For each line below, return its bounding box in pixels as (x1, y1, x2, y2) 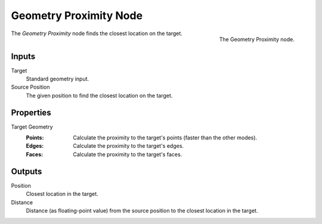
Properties (11, 107, 51, 117)
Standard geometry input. (26, 75, 89, 83)
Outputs (11, 166, 42, 176)
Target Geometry (11, 123, 53, 130)
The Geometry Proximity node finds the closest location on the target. (11, 30, 183, 37)
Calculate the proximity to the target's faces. (73, 151, 182, 158)
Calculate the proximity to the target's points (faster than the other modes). (73, 134, 258, 141)
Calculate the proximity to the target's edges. (73, 142, 184, 150)
